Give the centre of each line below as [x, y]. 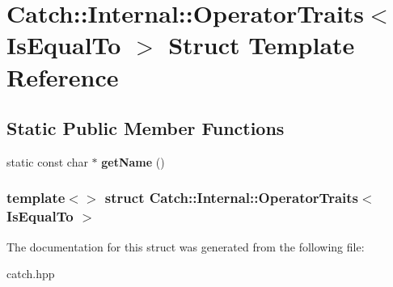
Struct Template [262, 45]
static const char [47, 161]
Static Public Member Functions [146, 128]
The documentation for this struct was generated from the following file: [186, 246]
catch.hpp [31, 274]
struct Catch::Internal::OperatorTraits [231, 198]
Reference [63, 76]
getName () [133, 161]
